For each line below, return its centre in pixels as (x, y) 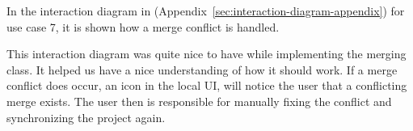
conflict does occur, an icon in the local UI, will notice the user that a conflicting (207, 85)
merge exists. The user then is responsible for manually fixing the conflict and (199, 101)
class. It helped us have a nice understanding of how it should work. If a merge (202, 69)
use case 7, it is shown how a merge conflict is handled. (143, 26)
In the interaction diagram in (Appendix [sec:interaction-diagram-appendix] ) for (206, 11)
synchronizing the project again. (86, 117)
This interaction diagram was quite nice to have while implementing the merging (206, 54)
